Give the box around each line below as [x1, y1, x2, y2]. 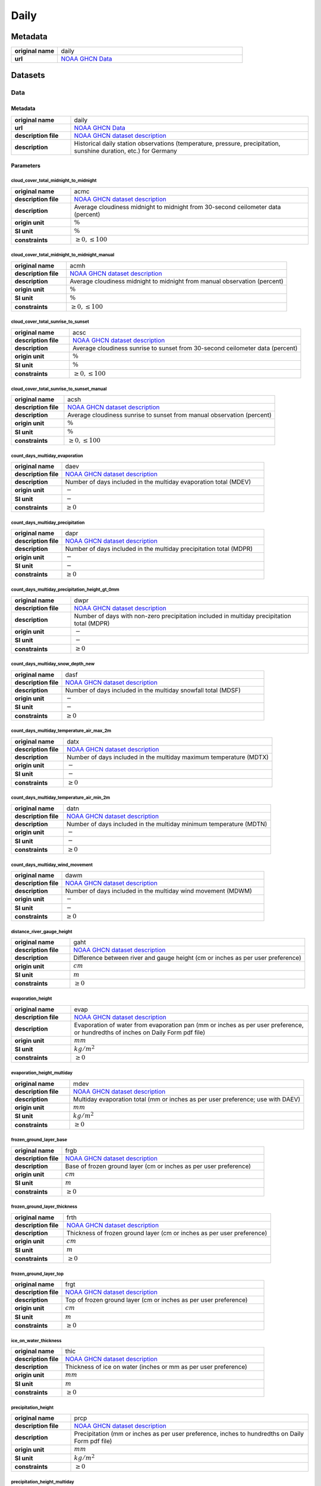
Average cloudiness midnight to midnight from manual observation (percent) [69, 277, 284, 285]
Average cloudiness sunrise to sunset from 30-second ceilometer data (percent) [72, 344, 298, 352]
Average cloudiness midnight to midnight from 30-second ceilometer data [74, 203, 281, 211]
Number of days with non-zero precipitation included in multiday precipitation [74, 612, 291, 620]
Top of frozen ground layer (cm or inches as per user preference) [65, 1296, 248, 1304]
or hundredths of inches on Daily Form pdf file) [74, 1028, 206, 1037]
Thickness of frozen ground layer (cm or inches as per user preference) [66, 1229, 267, 1237]
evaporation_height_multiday [11, 1070, 73, 1076]
